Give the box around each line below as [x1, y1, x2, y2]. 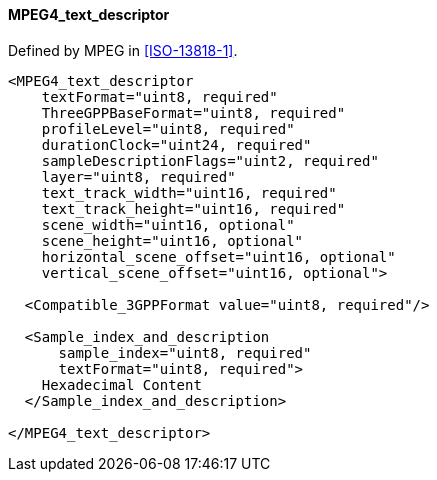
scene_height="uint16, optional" [41, 232, 304, 249]
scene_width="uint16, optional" [41, 216, 295, 233]
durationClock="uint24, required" [41, 136, 312, 153]
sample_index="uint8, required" [58, 344, 312, 361]
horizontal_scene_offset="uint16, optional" [41, 248, 396, 265]
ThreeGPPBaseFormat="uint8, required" [41, 104, 346, 121]
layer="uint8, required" [41, 168, 236, 185]
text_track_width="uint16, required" [41, 184, 337, 201]
